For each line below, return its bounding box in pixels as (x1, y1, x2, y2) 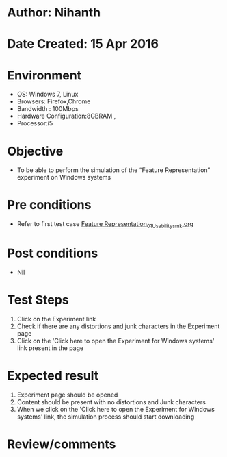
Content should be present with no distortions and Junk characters (16, 397, 206, 406)
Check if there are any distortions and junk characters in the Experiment (16, 322, 220, 330)
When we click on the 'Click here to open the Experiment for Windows (16, 405, 215, 413)
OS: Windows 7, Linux (16, 90, 79, 99)
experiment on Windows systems (16, 173, 111, 182)
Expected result (7, 368, 99, 384)
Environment (7, 67, 82, 83)
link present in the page (16, 344, 84, 352)
